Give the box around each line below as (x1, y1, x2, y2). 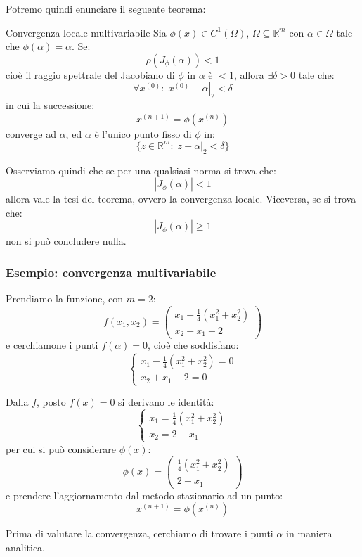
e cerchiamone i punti (6, 338, 98, 352)
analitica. (6, 540, 46, 555)
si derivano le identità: (118, 395, 214, 409)
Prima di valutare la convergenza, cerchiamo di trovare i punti (6, 526, 273, 541)
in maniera (286, 526, 332, 541)
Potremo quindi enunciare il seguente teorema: (6, 1, 206, 15)
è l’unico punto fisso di (94, 126, 192, 141)
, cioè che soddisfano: (148, 338, 239, 352)
